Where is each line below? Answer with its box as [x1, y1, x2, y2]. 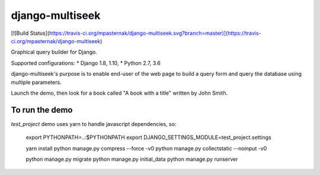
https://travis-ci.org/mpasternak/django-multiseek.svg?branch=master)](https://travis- [49, 30, 261, 37]
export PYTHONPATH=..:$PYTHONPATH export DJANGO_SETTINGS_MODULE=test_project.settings [25, 134, 272, 141]
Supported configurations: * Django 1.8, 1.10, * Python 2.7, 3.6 [11, 59, 161, 66]
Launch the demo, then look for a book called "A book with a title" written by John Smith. [11, 89, 228, 96]
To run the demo [11, 105, 73, 115]
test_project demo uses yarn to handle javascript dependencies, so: [11, 120, 177, 127]
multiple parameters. [11, 79, 62, 86]
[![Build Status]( [11, 30, 50, 37]
